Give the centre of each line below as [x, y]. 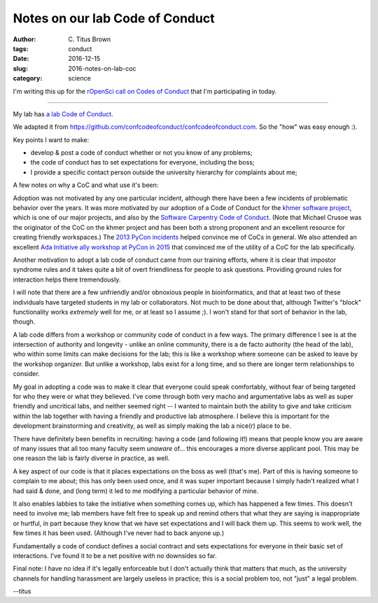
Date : [21, 59]
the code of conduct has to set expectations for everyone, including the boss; [142, 162]
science [79, 78]
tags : [21, 48]
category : [28, 78]
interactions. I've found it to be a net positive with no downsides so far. [115, 555]
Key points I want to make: [51, 139]
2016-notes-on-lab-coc [102, 68]
